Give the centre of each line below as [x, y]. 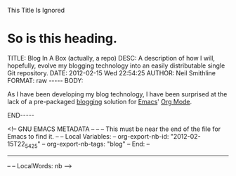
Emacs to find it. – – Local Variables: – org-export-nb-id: [88, 136]
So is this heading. [63, 39]
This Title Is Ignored [36, 10]
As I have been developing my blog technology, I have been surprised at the [117, 94]
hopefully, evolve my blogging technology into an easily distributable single [116, 65]
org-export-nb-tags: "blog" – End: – [98, 144]
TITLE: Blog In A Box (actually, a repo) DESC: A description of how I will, [111, 58]
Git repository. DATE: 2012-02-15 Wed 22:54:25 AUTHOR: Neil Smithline [112, 73]
